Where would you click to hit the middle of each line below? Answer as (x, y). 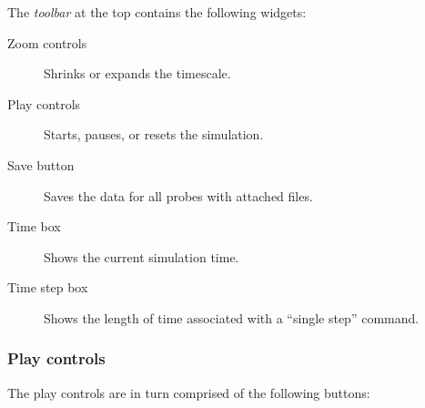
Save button (41, 164)
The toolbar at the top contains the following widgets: (157, 12)
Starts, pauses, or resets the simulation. (154, 134)
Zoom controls (47, 42)
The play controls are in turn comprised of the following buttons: (189, 392)
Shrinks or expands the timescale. (137, 73)
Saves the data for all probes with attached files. (178, 195)
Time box (34, 226)
